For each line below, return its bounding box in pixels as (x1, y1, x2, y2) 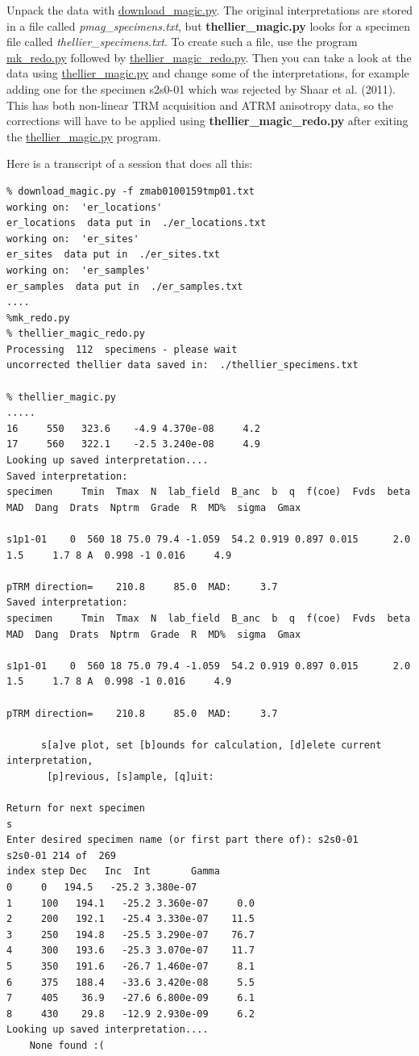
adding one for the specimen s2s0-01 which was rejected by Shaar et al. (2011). (6, 80, 396, 97)
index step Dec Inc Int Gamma (6, 865, 220, 878)
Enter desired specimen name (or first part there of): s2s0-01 (6, 834, 359, 846)
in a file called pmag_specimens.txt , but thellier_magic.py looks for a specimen (6, 17, 411, 34)
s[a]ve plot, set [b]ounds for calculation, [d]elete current (40, 739, 382, 751)
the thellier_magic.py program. (6, 128, 161, 145)
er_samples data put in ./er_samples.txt (6, 280, 243, 292)
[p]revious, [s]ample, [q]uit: (47, 770, 214, 782)
